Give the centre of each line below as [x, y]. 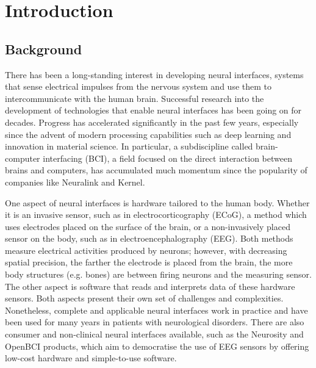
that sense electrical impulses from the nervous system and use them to [138, 86]
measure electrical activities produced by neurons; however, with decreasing [146, 250]
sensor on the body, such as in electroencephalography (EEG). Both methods [149, 238]
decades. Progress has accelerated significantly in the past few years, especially [152, 122]
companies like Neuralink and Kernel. [75, 182]
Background [44, 49]
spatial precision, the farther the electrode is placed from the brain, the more [149, 262]
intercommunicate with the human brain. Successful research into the [135, 98]
